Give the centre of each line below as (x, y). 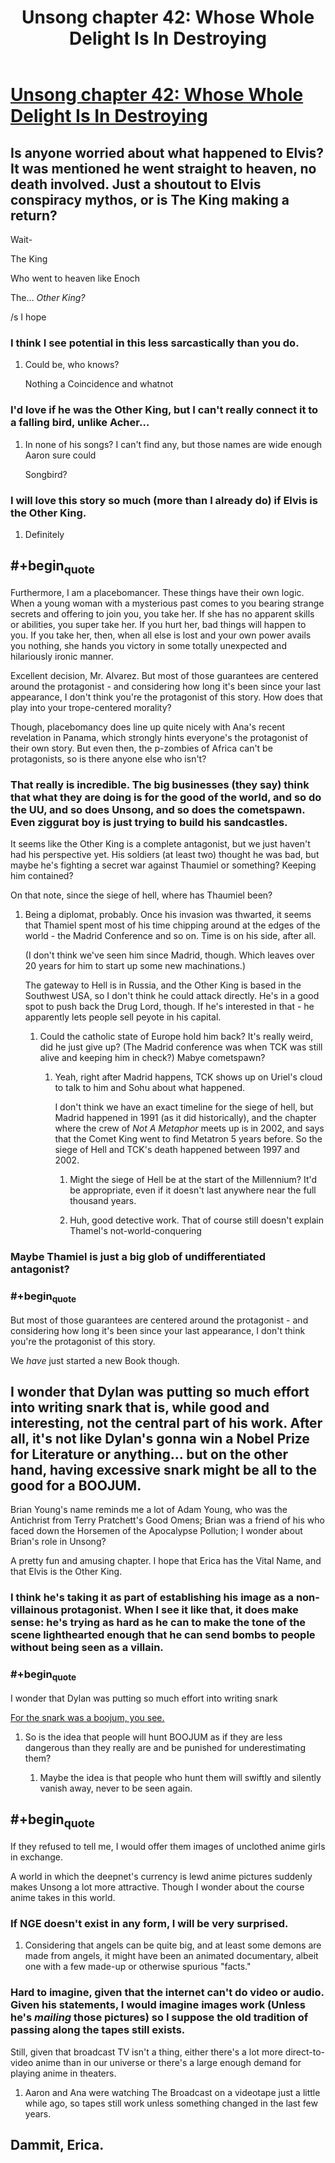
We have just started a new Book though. (95, 1360)
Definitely (44, 534)
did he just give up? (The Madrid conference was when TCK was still (181, 1047)
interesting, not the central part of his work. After (166, 1423)
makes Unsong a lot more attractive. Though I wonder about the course (157, 1887)
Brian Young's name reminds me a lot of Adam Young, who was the (149, 1510)
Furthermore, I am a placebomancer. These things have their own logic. (157, 592)
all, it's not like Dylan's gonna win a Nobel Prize (160, 1439)
